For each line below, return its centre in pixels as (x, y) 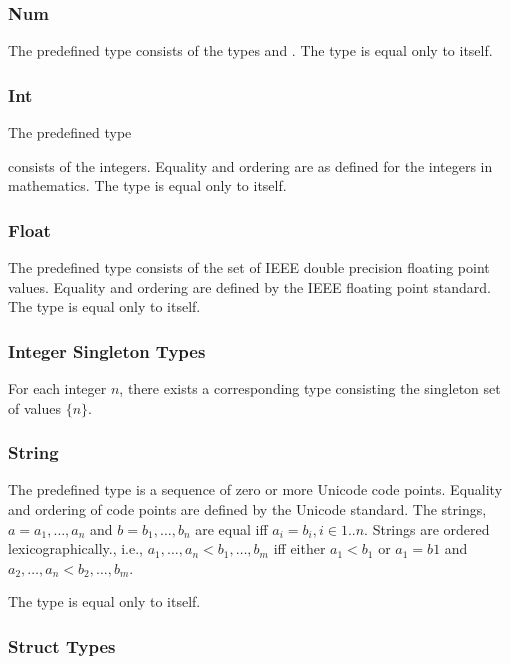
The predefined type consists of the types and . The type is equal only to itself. (250, 50)
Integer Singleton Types (107, 350)
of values (34, 407)
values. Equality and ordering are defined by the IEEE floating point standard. (250, 286)
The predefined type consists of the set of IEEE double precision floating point (249, 267)
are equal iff (231, 528)
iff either (299, 548)
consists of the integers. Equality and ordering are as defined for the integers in (250, 165)
